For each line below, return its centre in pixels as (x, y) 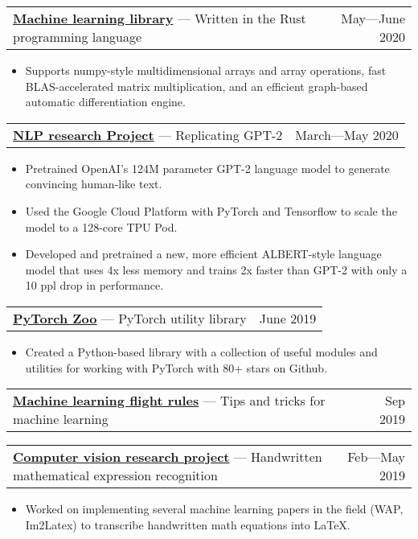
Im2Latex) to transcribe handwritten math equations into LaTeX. (188, 524)
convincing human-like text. (94, 184)
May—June (373, 18)
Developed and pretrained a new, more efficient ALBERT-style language (203, 254)
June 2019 (288, 318)
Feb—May (376, 457)
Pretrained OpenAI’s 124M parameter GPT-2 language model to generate (207, 168)
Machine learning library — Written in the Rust (160, 18)
